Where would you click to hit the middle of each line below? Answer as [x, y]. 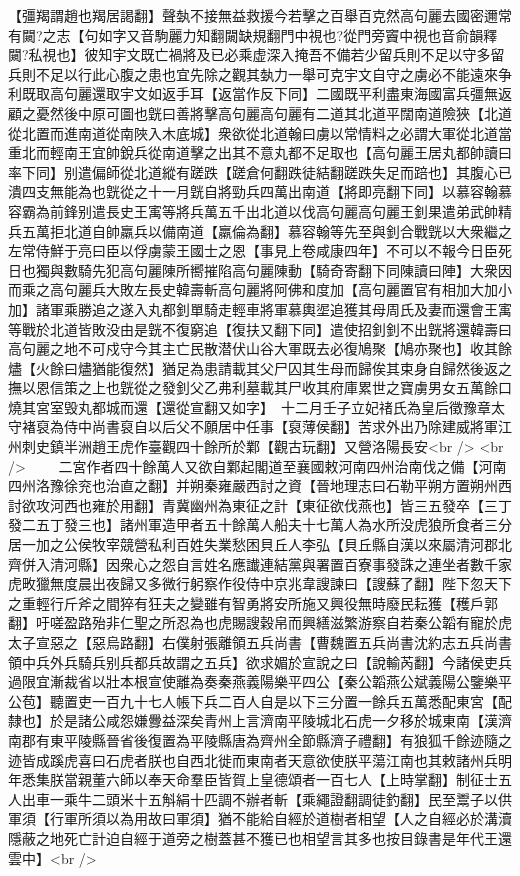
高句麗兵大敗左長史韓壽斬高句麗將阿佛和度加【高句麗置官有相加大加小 [280, 289]
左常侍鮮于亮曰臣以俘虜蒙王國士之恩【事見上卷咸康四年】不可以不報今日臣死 [260, 250]
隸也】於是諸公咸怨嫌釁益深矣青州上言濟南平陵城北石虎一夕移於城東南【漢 [253, 720]
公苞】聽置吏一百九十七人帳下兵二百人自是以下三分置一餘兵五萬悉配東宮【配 [260, 700]
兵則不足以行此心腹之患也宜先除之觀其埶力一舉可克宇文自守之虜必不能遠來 [253, 73]
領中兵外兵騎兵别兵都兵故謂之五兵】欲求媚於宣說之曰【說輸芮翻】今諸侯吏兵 [260, 661]
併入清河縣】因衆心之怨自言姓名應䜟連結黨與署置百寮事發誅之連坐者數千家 [266, 563]
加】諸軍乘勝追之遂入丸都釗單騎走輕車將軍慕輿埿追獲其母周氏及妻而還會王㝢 [260, 308]
